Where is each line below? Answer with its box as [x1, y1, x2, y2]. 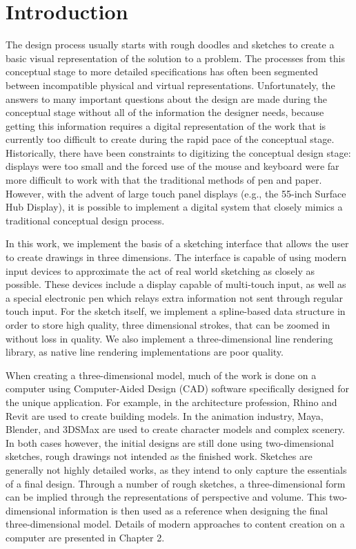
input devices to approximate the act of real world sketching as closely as [6, 263, 315, 278]
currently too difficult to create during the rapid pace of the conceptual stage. [6, 132, 335, 146]
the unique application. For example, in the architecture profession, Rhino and [6, 394, 337, 409]
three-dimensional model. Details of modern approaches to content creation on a [6, 517, 345, 531]
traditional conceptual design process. [6, 213, 165, 227]
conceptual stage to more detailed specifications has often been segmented [6, 64, 319, 79]
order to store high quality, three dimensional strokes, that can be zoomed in [6, 318, 330, 331]
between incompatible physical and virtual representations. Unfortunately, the [6, 77, 335, 92]
